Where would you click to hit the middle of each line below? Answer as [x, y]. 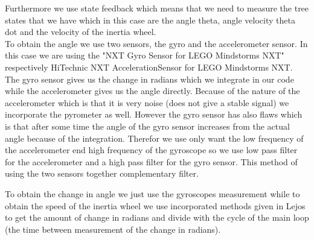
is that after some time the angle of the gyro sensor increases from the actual [147, 126]
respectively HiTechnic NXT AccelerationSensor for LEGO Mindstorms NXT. [149, 67]
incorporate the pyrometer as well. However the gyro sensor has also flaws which [154, 114]
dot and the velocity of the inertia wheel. [81, 32]
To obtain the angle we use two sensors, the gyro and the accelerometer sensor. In [156, 43]
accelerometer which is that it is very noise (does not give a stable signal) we [147, 102]
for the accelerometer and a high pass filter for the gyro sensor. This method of [151, 161]
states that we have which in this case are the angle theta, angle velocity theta [150, 20]
